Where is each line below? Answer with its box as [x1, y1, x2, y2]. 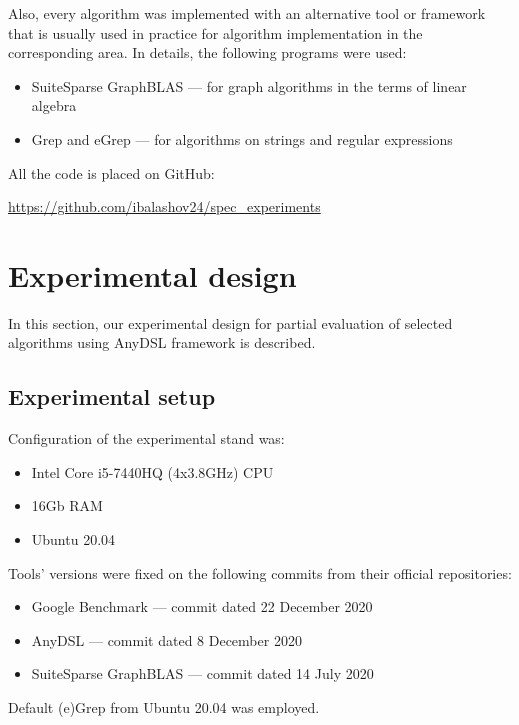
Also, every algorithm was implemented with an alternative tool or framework [8, 3, 486, 23]
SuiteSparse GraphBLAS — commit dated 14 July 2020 [31, 663, 374, 684]
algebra [31, 95, 77, 116]
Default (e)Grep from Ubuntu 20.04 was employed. [8, 697, 320, 718]
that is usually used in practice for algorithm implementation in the [8, 22, 423, 43]
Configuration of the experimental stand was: [8, 428, 285, 449]
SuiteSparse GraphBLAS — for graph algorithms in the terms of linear [31, 75, 467, 96]
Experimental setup [8, 381, 216, 412]
